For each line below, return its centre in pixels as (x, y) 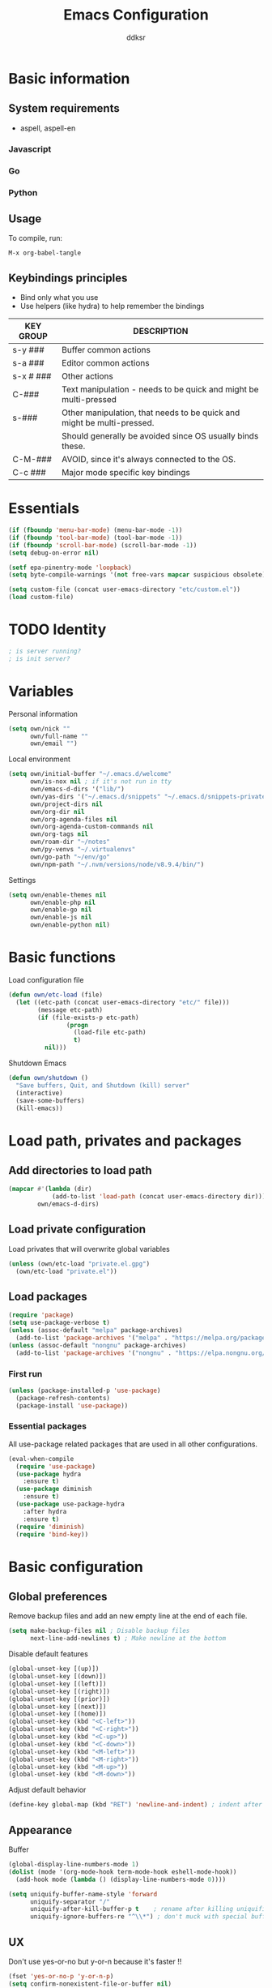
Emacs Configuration (136, 15)
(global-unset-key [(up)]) (54, 1669)
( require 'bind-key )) (52, 1534)
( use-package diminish (54, 1489)
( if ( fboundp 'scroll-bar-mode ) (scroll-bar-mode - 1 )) (103, 545)
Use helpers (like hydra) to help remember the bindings (112, 306)
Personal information (43, 713)
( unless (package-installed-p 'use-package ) (85, 1390)
